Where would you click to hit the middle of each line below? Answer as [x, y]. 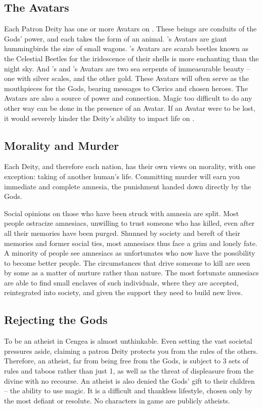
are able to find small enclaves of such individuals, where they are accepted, [121, 282]
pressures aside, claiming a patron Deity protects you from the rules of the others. [131, 351]
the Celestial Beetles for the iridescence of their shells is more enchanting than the [131, 58]
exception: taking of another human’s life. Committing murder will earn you [122, 176]
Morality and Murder [61, 145]
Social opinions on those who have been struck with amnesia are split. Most [122, 213]
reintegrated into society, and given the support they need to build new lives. [123, 292]
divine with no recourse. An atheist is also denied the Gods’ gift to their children [129, 380]
